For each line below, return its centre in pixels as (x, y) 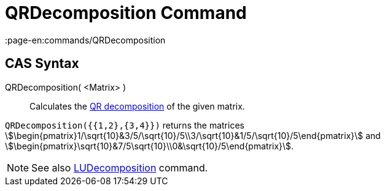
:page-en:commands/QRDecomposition (85, 40)
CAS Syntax (42, 64)
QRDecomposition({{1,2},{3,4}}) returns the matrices (125, 125)
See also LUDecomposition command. (120, 167)
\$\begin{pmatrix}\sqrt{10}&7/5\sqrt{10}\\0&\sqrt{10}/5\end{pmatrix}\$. (150, 146)
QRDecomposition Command (126, 13)
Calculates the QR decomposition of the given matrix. (137, 106)
